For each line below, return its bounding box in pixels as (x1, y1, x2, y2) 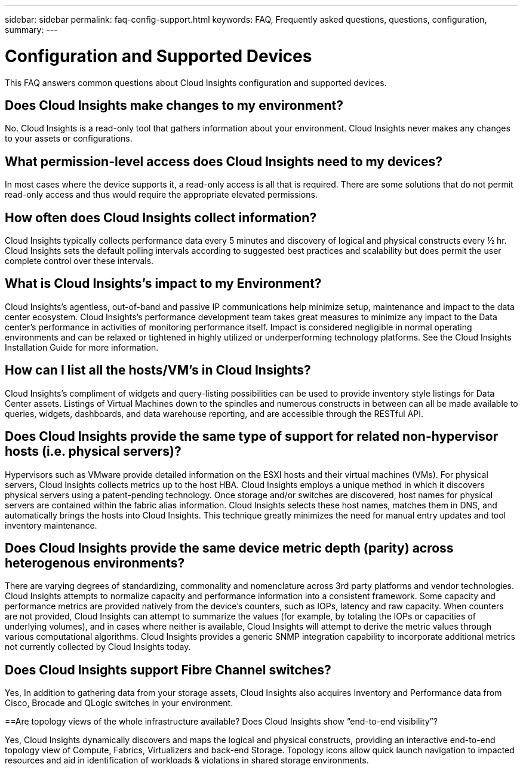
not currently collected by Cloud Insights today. (5, 642, 191, 652)
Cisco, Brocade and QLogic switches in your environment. (5, 698, 233, 708)
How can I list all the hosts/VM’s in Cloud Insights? (5, 363, 311, 378)
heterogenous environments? (5, 555, 185, 570)
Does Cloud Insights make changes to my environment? (5, 97, 343, 113)
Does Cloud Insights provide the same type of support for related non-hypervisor (5, 429, 499, 444)
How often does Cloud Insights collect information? (5, 210, 317, 225)
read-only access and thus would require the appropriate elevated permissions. (5, 189, 318, 200)
